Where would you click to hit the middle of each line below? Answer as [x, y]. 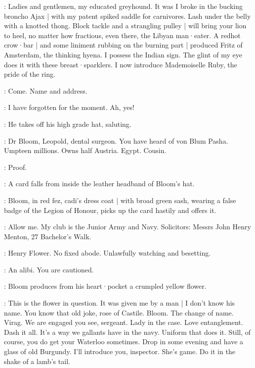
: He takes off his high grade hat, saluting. [68, 124]
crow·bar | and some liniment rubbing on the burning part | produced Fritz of [123, 45]
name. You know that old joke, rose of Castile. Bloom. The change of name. [119, 312]
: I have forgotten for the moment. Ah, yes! [69, 107]
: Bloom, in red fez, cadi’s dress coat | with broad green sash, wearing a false [120, 200]
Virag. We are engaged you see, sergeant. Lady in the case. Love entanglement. [124, 322]
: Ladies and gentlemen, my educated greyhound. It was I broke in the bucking [124, 6]
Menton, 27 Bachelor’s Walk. [48, 236]
